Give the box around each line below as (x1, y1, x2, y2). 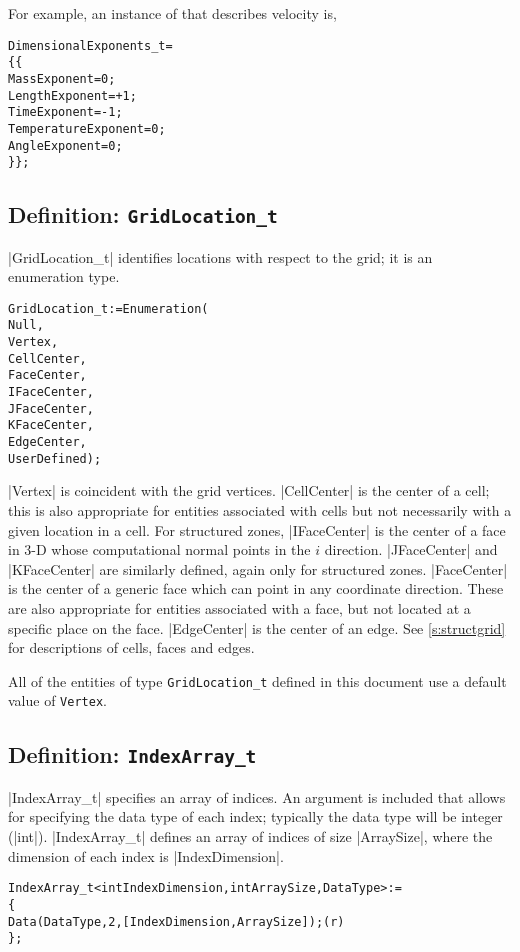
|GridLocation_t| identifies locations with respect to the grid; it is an (8, 246, 433, 267)
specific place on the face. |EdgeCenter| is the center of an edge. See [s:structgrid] (8, 617, 506, 638)
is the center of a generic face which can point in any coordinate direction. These (8, 578, 504, 599)
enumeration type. (8, 266, 120, 287)
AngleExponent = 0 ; (8, 138, 123, 153)
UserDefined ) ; (8, 451, 102, 466)
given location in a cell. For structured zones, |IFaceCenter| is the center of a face (8, 519, 506, 540)
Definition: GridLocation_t (8, 199, 278, 230)
